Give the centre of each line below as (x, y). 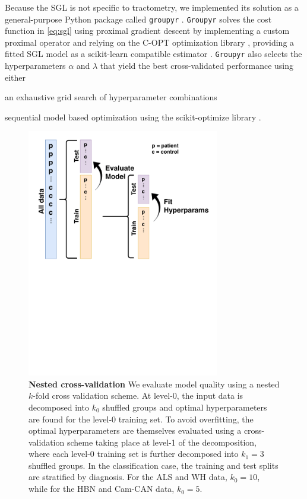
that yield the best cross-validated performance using (197, 66)
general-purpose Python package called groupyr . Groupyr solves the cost (138, 19)
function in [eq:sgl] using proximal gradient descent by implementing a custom (147, 31)
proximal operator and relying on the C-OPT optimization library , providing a (150, 42)
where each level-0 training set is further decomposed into (134, 454)
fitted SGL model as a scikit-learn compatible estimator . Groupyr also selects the (153, 54)
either (15, 77)
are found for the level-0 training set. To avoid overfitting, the (141, 419)
